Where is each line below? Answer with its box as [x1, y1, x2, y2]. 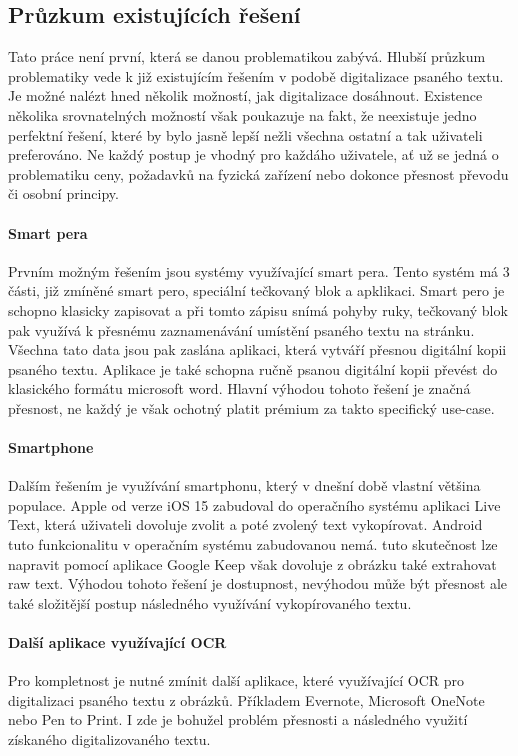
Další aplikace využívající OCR [8, 632, 227, 653]
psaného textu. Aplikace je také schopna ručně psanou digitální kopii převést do [8, 358, 498, 379]
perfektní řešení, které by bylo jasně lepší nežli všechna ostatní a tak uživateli [8, 124, 483, 145]
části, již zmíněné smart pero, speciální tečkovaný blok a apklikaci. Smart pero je [8, 280, 505, 301]
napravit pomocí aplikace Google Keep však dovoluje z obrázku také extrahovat [8, 553, 497, 574]
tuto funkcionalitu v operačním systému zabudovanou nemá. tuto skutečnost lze [8, 534, 498, 555]
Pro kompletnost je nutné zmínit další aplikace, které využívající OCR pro [8, 670, 465, 691]
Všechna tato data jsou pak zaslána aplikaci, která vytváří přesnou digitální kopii [8, 339, 507, 360]
